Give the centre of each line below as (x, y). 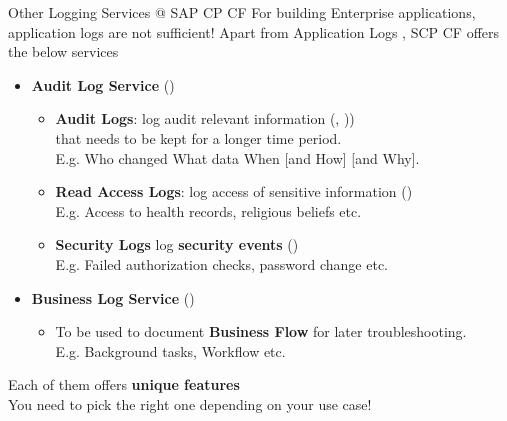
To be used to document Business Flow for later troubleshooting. (261, 331)
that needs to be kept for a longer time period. (198, 137)
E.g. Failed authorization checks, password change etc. (222, 263)
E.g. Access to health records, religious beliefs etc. (208, 210)
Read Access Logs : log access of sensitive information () (234, 191)
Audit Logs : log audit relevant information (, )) (205, 118)
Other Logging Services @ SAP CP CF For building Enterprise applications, (242, 12)
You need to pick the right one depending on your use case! (190, 403)
